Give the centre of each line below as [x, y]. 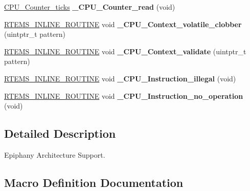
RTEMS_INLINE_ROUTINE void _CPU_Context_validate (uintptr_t [125, 51]
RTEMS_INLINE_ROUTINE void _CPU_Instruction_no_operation [124, 95]
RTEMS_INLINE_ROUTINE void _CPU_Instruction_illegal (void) [120, 78]
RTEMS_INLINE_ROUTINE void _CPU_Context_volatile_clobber [123, 24]
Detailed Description [60, 133]
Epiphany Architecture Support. [55, 154]
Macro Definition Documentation [94, 182]
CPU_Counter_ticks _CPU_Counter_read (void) [90, 7]
